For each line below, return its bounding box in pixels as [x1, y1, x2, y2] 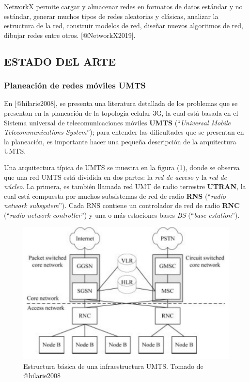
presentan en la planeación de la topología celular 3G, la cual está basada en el [4, 107, 238, 118]
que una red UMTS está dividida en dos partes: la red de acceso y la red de [4, 172, 227, 182]
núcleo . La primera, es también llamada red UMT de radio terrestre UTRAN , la [4, 181, 246, 191]
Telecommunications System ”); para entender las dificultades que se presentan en [4, 127, 244, 137]
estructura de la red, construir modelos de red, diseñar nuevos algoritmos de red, [4, 20, 243, 31]
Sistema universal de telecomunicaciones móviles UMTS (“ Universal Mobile [4, 117, 231, 127]
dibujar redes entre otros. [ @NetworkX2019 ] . [4, 30, 136, 40]
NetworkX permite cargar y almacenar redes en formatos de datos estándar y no [4, 1, 243, 11]
